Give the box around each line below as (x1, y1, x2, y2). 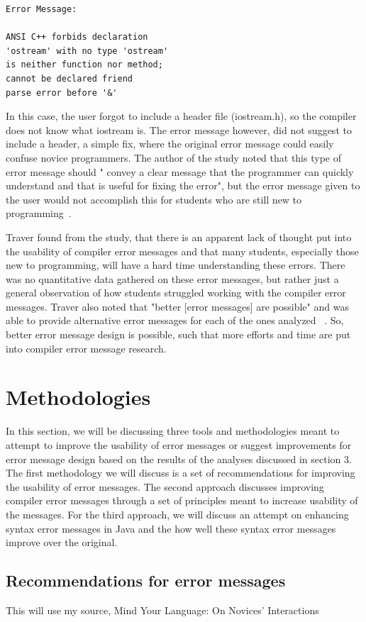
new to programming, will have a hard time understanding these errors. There (6, 257, 345, 272)
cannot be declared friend (6, 73, 133, 84)
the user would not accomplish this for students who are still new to (6, 191, 302, 206)
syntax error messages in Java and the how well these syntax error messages (6, 521, 336, 535)
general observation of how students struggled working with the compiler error (6, 285, 346, 300)
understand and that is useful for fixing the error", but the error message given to (6, 178, 360, 193)
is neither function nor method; (6, 60, 163, 70)
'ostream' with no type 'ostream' (6, 45, 169, 56)
